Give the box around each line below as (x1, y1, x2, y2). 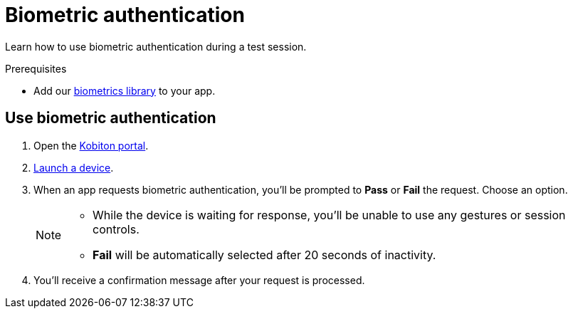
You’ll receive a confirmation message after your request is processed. (33, 273, 365, 286)
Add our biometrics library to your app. (33, 84, 216, 97)
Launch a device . (33, 161, 114, 174)
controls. (93, 221, 140, 236)
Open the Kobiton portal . (33, 139, 149, 152)
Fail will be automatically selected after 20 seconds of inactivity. (93, 247, 436, 262)
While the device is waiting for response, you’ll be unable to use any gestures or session (93, 207, 566, 222)
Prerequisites (5, 62, 67, 75)
